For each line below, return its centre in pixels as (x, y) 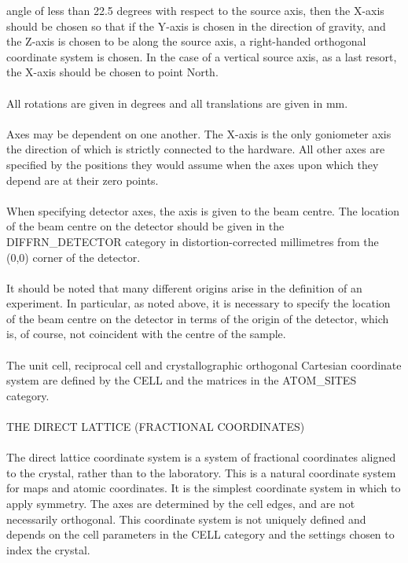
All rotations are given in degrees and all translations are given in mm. (177, 103)
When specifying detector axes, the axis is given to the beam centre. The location (203, 210)
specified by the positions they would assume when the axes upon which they (193, 164)
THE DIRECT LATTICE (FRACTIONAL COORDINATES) (156, 427)
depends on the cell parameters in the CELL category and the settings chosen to (200, 534)
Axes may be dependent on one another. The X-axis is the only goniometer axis (199, 133)
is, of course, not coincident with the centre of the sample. (146, 334)
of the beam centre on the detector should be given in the (145, 226)
